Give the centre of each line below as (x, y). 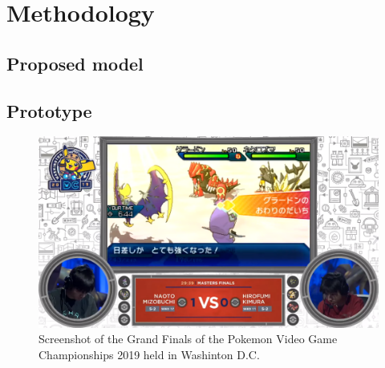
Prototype (49, 110)
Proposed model (75, 63)
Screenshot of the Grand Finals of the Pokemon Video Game (188, 339)
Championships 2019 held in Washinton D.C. (149, 355)
